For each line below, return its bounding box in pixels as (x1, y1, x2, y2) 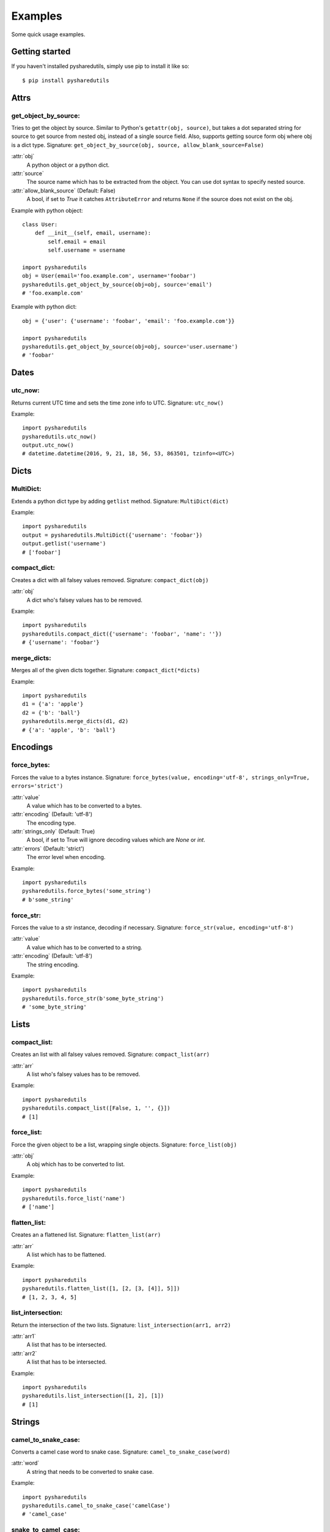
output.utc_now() (22, 442, 74, 449)
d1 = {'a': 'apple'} (22, 700, 84, 708)
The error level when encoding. (26, 854, 106, 861)
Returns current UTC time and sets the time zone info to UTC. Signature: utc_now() (11, 399, 224, 406)
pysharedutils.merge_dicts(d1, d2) (22, 718, 129, 725)
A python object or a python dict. (26, 161, 110, 169)
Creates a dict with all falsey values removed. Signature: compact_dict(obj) (11, 576, 209, 583)
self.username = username (48, 247, 125, 254)
